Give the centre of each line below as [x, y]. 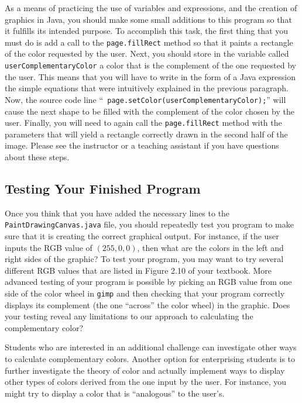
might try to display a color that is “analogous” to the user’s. [115, 393]
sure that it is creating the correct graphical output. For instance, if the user [142, 236]
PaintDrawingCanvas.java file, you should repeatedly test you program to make [149, 224]
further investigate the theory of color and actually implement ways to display [145, 370]
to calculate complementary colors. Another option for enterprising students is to [150, 359]
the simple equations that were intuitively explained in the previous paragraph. [147, 88]
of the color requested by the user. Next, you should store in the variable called [147, 54]
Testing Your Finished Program [103, 188]
